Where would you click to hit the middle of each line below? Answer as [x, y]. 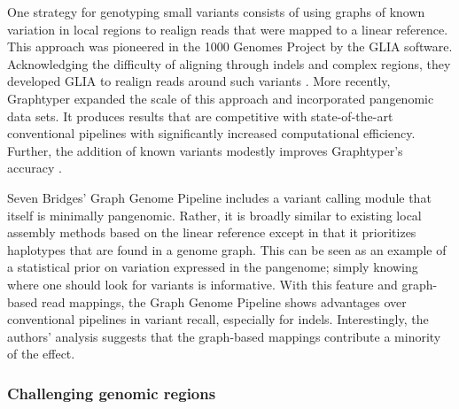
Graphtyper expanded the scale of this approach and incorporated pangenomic [221, 98]
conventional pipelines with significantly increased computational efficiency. [211, 133]
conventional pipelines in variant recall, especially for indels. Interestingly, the [218, 319]
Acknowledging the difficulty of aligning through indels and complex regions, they [229, 63]
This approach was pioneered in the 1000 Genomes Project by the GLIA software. [230, 46]
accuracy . [35, 168]
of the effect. [41, 354]
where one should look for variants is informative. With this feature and [202, 284]
